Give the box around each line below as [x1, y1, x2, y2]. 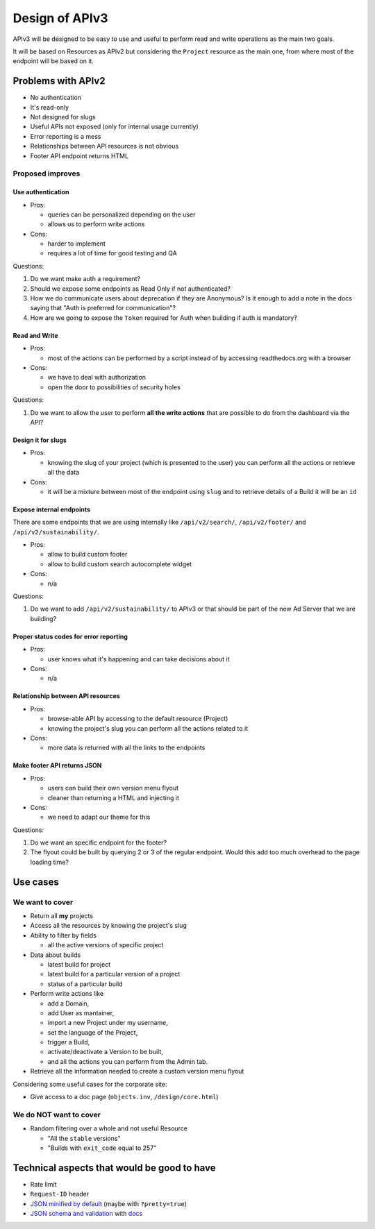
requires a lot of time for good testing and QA [47, 249, 177, 257]
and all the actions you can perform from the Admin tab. [47, 1057, 208, 1065]
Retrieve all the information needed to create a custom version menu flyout [30, 1067, 244, 1076]
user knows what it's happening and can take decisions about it [47, 654, 230, 663]
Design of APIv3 [12, 10, 108, 26]
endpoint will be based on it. [12, 57, 94, 65]
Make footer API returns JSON [12, 761, 102, 770]
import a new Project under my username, [47, 1019, 168, 1027]
